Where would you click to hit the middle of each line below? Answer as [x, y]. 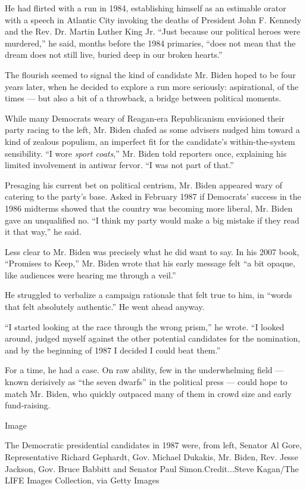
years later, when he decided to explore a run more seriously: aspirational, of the [152, 86]
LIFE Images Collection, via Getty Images [82, 480]
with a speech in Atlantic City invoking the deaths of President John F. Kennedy [153, 19]
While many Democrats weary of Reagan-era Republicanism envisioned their [145, 118]
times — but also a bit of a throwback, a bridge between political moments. [143, 98]
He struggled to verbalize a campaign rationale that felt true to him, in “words [149, 295]
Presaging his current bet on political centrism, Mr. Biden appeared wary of [144, 184]
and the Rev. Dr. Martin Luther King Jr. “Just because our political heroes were [153, 31]
